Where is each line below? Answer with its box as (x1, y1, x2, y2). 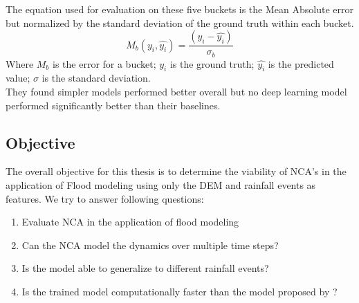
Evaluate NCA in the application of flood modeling (21, 214, 239, 229)
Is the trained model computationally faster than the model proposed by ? (21, 284, 338, 299)
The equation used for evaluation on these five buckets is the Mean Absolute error (6, 2, 353, 16)
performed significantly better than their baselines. (6, 98, 221, 112)
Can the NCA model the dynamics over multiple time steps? (21, 237, 279, 252)
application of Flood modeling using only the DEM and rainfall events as (6, 178, 316, 192)
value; (6, 71, 30, 85)
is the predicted (268, 56, 334, 71)
